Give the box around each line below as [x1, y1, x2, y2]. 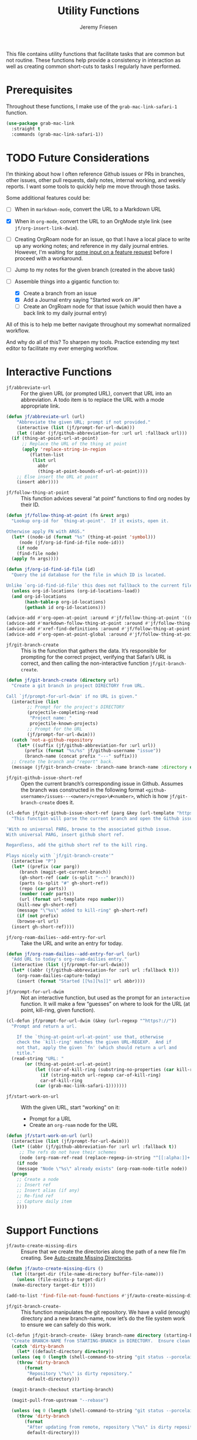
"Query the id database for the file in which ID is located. [11, 572, 167, 578]
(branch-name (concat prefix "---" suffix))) [24, 753, 138, 759]
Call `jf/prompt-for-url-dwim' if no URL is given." [6, 693, 138, 699]
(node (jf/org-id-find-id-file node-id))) [19, 539, 125, 546]
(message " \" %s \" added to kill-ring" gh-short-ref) [16, 907, 148, 913]
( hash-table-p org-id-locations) [24, 599, 107, 605]
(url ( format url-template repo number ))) [19, 897, 125, 903]
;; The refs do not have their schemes [19, 1149, 117, 1155]
